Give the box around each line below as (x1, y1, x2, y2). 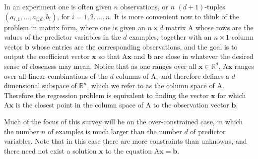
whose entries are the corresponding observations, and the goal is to (31, 41, 238, 52)
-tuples (204, 1, 225, 11)
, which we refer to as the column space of (87, 80, 215, 91)
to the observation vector (153, 100, 229, 110)
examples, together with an (129, 32, 212, 42)
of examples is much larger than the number (48, 126, 182, 136)
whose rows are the (195, 22, 254, 32)
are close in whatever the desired (154, 51, 254, 61)
